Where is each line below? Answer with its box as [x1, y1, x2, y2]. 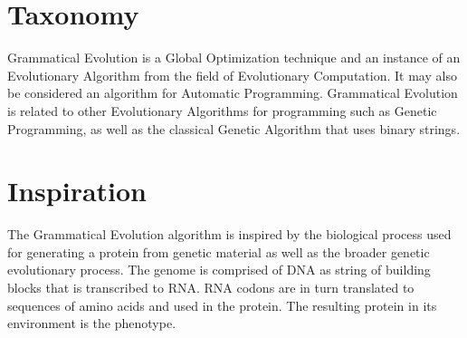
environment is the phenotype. [7, 314, 176, 333]
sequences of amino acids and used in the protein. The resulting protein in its [7, 295, 437, 314]
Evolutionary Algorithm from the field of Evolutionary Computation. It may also [7, 65, 457, 84]
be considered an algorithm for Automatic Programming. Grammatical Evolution [7, 83, 458, 102]
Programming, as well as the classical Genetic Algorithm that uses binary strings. [7, 119, 461, 138]
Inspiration [7, 172, 148, 209]
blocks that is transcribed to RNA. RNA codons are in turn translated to [7, 278, 415, 296]
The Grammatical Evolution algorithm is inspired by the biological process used [7, 225, 452, 244]
